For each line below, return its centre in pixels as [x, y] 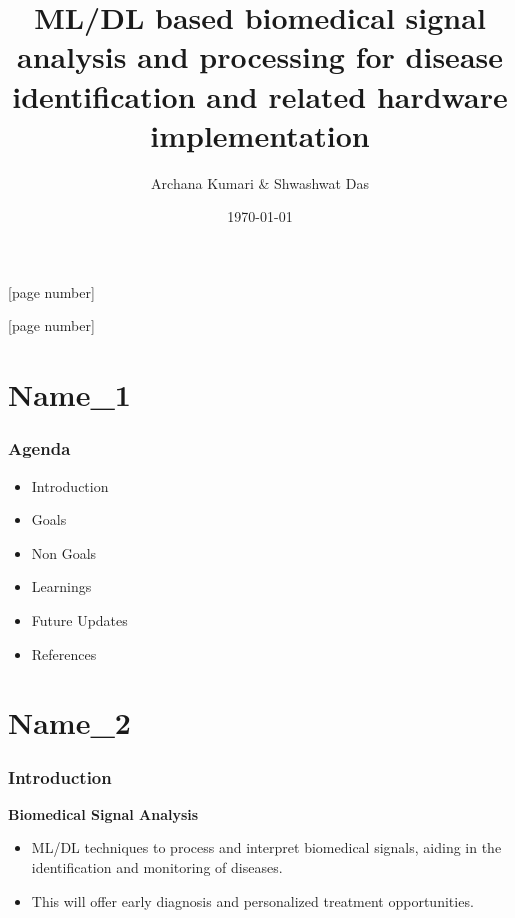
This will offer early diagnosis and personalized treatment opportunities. [252, 900]
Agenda [39, 448]
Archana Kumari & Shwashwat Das [260, 182]
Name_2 [69, 722]
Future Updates [79, 620]
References [64, 653]
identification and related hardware [260, 95]
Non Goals [64, 552]
